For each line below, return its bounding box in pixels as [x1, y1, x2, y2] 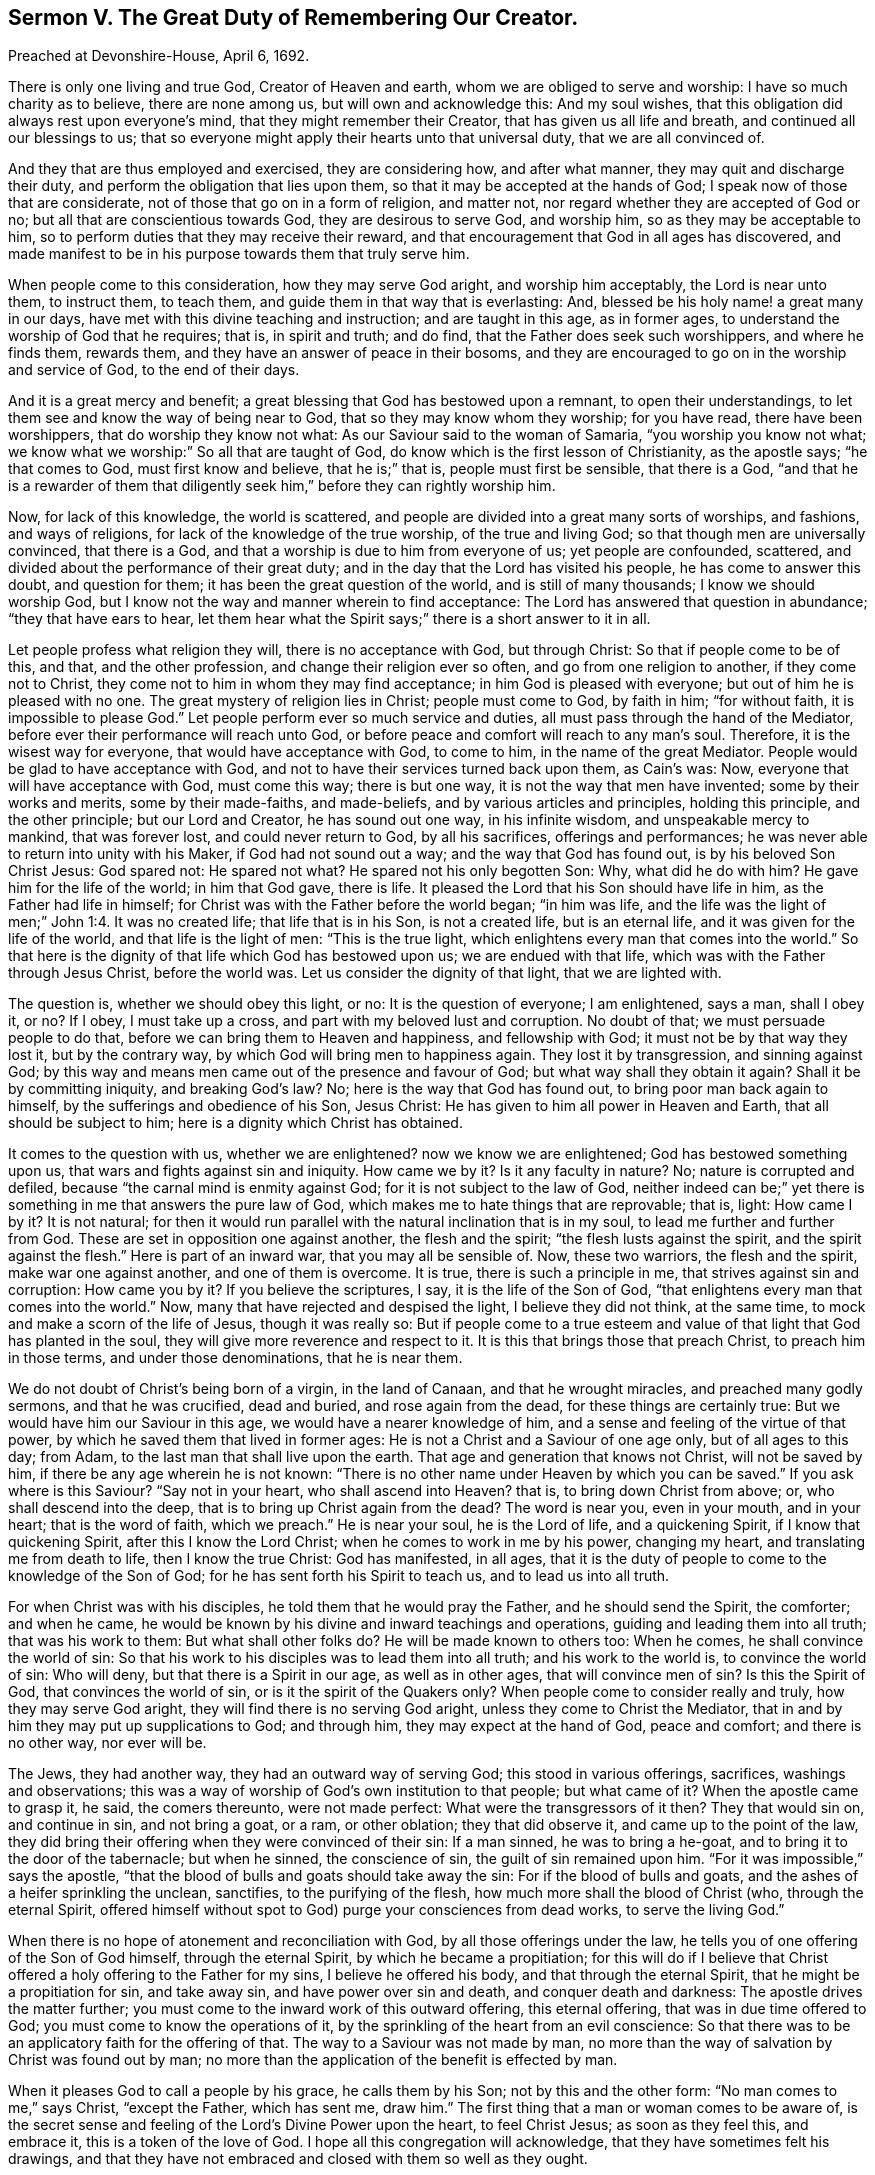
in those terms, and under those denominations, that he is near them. [8, 1349, 463, 1367]
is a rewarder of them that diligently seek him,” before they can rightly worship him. [8, 477, 556, 495]
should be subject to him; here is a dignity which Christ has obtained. [8, 1114, 463, 1132]
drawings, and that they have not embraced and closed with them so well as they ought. [8, 2150, 588, 2168]
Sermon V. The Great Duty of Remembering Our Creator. [8, 5, 579, 30]
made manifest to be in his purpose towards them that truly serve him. [8, 245, 470, 263]
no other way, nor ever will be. [8, 1734, 207, 1752]
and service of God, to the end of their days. [8, 361, 300, 379]
